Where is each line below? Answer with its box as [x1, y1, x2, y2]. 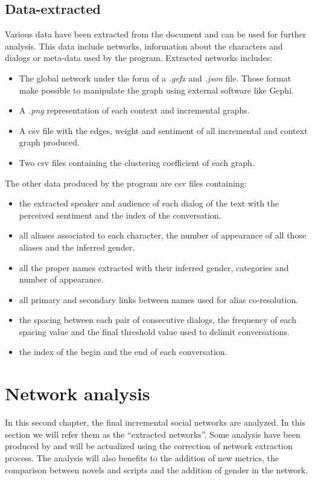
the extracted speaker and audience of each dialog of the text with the [19, 197, 279, 210]
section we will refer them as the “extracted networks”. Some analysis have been [5, 427, 301, 440]
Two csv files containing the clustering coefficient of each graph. [19, 156, 255, 168]
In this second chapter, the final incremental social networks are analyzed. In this [5, 416, 305, 429]
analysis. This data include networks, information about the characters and [5, 39, 283, 52]
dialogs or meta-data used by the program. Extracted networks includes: [5, 51, 273, 64]
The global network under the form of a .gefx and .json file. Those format [19, 71, 291, 84]
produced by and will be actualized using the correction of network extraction [5, 440, 293, 452]
